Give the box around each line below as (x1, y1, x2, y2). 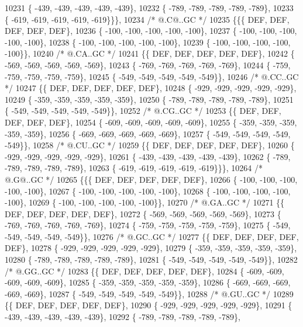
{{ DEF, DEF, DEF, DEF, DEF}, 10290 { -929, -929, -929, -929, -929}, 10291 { (5, 299, 292, 311)
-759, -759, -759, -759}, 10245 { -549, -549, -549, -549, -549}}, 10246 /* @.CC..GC (5, 70, 299, 82)
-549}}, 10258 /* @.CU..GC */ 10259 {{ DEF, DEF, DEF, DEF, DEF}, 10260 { (5, 139, 295, 151)
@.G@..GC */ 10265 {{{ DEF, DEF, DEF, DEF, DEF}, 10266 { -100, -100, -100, (5, 173, 298, 185)
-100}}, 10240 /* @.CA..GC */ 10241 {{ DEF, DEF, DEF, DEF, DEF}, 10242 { (5, 47, 295, 60)
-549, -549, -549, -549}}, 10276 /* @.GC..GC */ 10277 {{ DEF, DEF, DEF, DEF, (5, 230, 299, 242)
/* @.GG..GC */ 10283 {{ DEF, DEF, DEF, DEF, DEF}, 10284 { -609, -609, (5, 265, 284, 277)
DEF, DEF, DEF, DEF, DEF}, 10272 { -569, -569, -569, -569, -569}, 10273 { (5, 207, 281, 220)
